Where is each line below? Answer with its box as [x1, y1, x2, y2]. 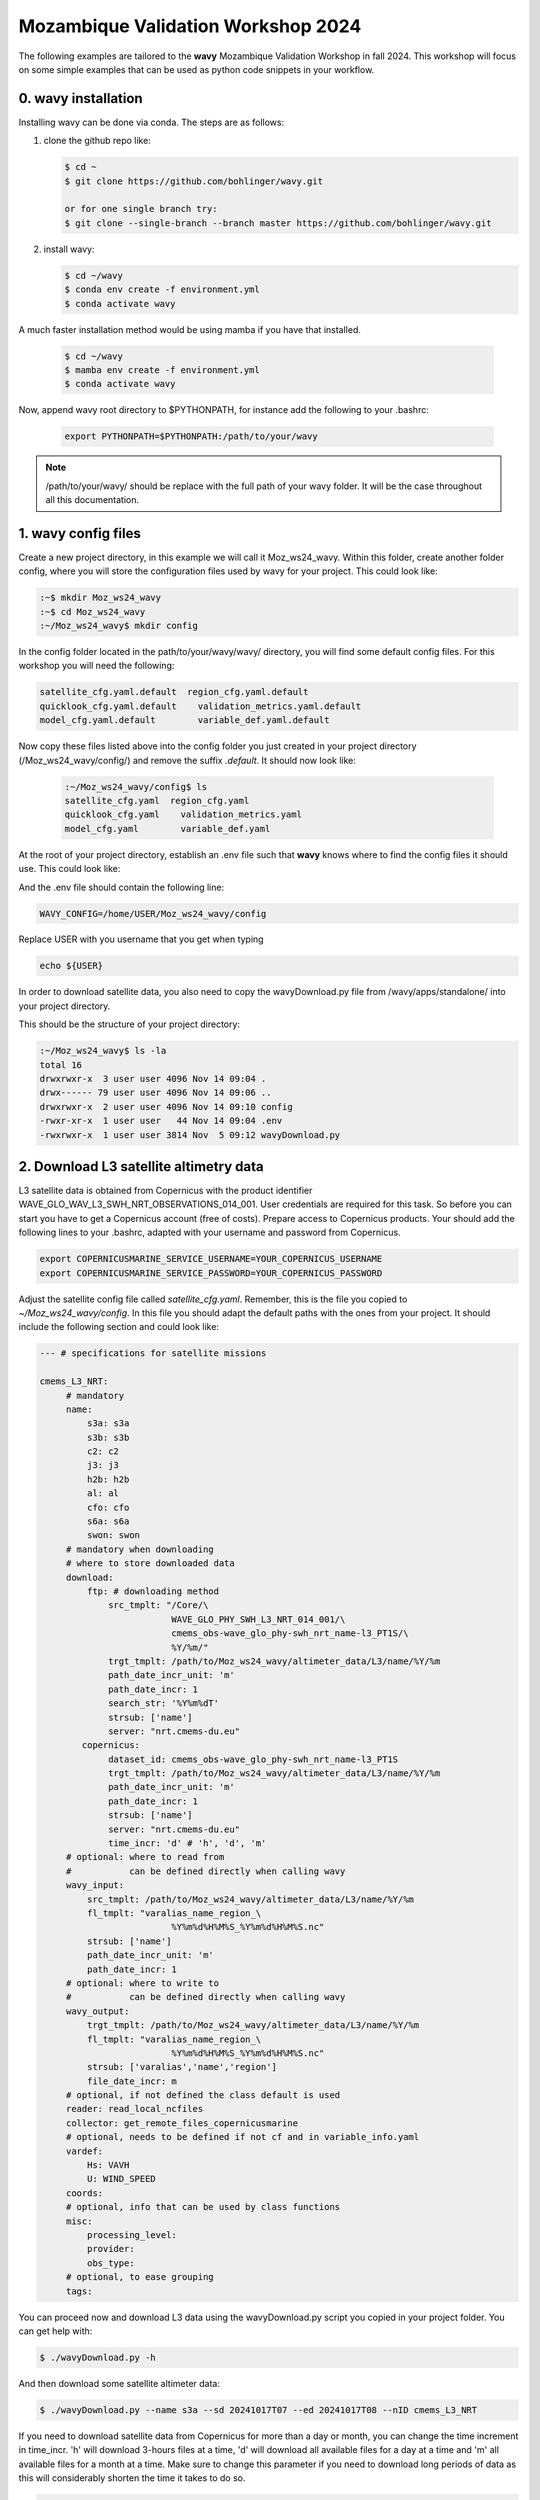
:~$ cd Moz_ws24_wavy [39, 606, 146, 617]
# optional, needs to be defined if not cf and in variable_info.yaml [65, 2131, 420, 2143]
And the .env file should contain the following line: [18, 881, 225, 893]
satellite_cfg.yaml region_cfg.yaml [64, 795, 250, 806]
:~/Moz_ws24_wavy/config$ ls [64, 781, 208, 792]
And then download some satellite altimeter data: [18, 2377, 220, 2389]
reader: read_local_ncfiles [65, 2103, 204, 2115]
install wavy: [43, 243, 95, 255]
